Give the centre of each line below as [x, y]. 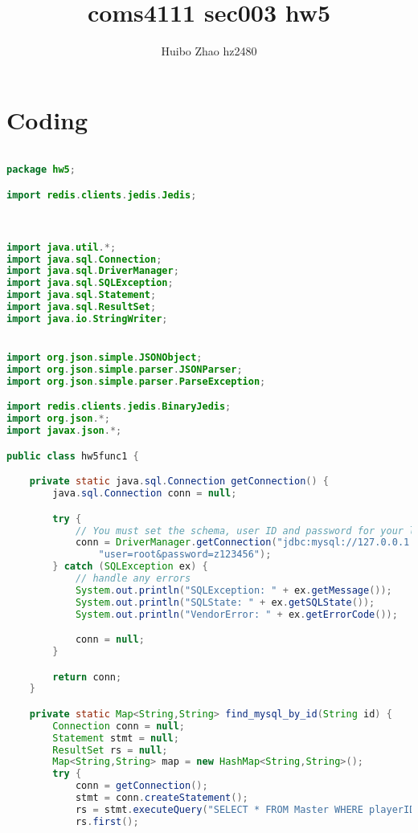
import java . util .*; [61, 247]
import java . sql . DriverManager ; [93, 271]
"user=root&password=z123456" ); [185, 555]
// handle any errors [133, 578]
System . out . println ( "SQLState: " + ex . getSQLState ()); [225, 602]
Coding [47, 119]
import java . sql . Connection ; [84, 259]
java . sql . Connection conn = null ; [145, 494]
